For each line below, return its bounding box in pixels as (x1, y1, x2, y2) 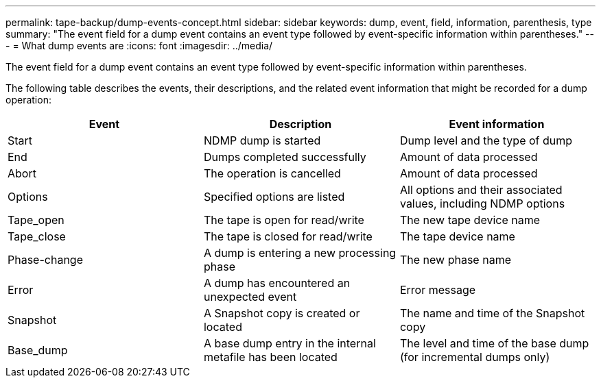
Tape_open (8, 213, 64, 227)
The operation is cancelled (203, 166, 341, 180)
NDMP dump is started (203, 134, 321, 147)
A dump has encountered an (203, 276, 351, 290)
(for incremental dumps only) (399, 350, 550, 364)
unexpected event (203, 290, 297, 304)
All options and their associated (399, 183, 563, 197)
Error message (399, 283, 476, 297)
